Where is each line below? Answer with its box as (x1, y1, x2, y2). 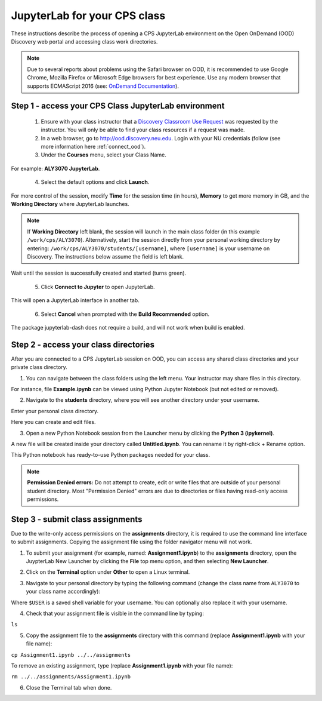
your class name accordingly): (26, 588, 101, 595)
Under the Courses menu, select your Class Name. (41, 151, 167, 158)
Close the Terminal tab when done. (26, 684, 112, 691)
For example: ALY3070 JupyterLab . (11, 165, 100, 172)
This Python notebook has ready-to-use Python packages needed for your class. (11, 451, 210, 459)
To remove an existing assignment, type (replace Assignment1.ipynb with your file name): (11, 662, 233, 669)
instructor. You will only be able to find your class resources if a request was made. (41, 126, 245, 134)
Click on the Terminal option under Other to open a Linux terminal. (26, 568, 190, 576)
